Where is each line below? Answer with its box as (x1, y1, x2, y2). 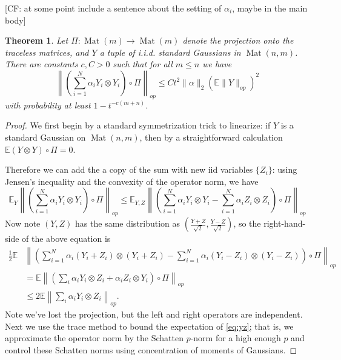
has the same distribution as (75, 217, 180, 230)
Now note (5, 217, 41, 230)
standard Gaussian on (5, 130, 86, 143)
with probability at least (5, 98, 91, 111)
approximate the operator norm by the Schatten (5, 332, 184, 344)
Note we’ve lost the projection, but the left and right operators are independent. (5, 308, 303, 321)
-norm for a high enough (190, 332, 281, 344)
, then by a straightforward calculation (139, 130, 283, 143)
